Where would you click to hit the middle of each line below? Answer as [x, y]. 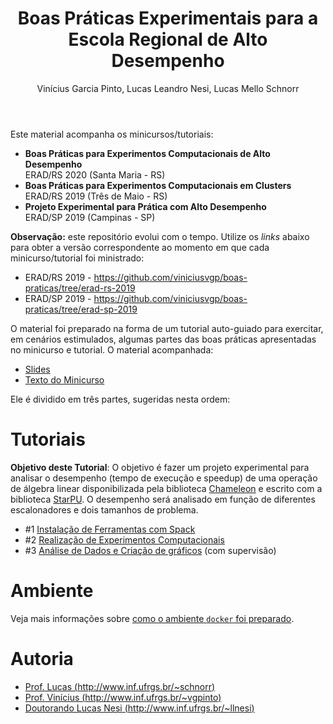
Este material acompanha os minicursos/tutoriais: [112, 134]
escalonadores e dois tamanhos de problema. [104, 509]
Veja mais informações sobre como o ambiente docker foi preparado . [152, 618]
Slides [37, 369]
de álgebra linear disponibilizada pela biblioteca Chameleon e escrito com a [166, 488]
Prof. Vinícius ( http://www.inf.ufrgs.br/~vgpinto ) [123, 697]
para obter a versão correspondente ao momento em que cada [140, 247]
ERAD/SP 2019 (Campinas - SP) [90, 217]
